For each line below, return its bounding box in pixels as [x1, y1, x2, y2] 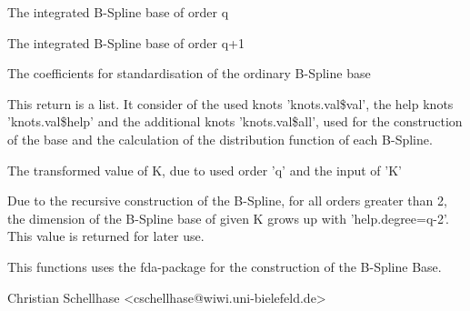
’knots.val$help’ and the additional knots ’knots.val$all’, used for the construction [7, 112, 463, 131]
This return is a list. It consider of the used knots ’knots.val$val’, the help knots [7, 94, 454, 113]
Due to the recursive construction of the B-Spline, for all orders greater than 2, [7, 191, 447, 210]
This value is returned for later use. [7, 226, 205, 246]
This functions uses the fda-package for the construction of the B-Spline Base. [7, 256, 442, 276]
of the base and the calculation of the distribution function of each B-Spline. [7, 129, 433, 148]
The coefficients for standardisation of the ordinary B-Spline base [7, 64, 371, 83]
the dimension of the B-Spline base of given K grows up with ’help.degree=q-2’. [7, 208, 449, 227]
